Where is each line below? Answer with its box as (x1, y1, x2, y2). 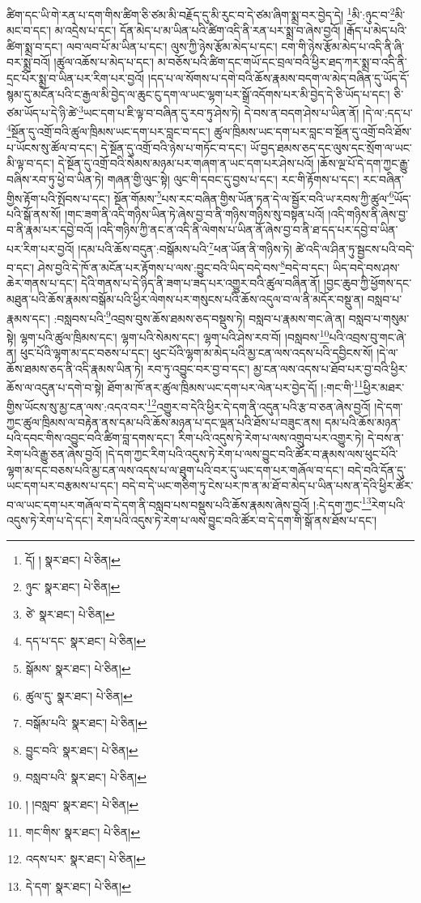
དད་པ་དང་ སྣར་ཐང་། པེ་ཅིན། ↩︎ (25, 633, 147, 650)
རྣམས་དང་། (6, 309, 50, 326)
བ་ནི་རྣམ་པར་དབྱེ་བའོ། (6, 221, 94, 238)
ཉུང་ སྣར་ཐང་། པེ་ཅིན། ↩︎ (25, 578, 121, 595)
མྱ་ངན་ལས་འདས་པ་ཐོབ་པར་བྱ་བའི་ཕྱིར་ (253, 360, 408, 377)
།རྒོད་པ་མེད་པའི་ (343, 22, 407, 39)
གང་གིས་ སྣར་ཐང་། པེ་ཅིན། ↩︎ (25, 823, 140, 840)
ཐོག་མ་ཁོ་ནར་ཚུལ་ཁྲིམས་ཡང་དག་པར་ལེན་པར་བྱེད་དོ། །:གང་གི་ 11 (107, 377, 364, 395)
